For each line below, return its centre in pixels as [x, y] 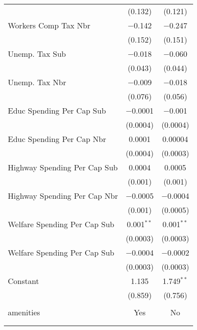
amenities [24, 312]
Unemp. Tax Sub [37, 54]
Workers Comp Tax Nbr [49, 25]
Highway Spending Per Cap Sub [63, 167]
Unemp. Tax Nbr [37, 82]
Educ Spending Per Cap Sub [57, 110]
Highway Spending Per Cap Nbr [63, 196]
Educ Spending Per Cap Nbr [57, 139]
